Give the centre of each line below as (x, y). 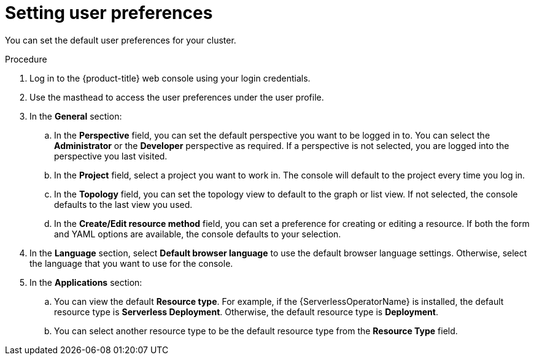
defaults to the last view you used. (123, 204)
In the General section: (76, 116)
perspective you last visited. (111, 156)
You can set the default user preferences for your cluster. (121, 40)
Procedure (26, 59)
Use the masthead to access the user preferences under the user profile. (177, 97)
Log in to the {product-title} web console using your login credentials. (170, 78)
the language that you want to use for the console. (131, 263)
